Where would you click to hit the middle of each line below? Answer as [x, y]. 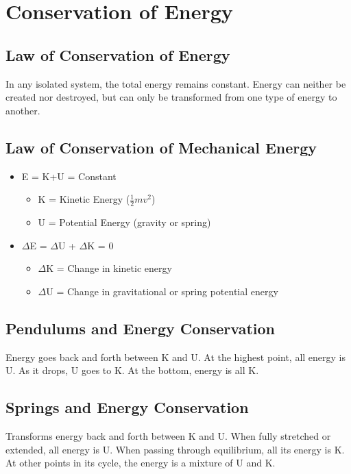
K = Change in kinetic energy [109, 268]
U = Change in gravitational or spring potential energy [162, 291]
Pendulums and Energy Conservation [140, 328]
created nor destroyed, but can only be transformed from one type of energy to [171, 97]
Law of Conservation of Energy [118, 54]
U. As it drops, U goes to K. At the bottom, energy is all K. [132, 370]
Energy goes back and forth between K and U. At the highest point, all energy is [175, 357]
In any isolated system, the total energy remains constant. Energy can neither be [176, 83]
